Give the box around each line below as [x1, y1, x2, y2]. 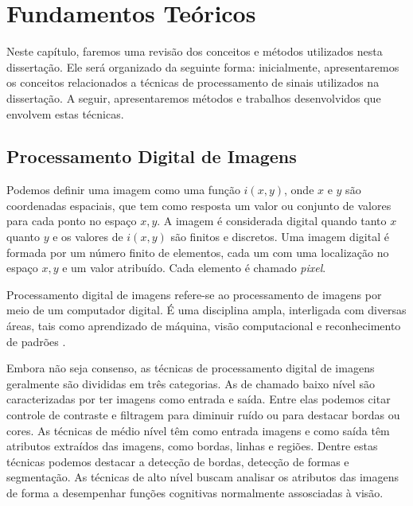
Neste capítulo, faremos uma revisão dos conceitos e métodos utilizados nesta [6, 43, 383, 60]
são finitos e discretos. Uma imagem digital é [170, 228, 389, 245]
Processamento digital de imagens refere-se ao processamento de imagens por [6, 286, 382, 302]
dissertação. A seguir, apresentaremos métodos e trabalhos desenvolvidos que [6, 89, 381, 106]
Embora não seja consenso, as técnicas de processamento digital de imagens [6, 360, 375, 376]
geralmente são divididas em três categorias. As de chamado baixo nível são [6, 375, 375, 391]
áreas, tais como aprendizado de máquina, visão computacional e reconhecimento [6, 317, 401, 334]
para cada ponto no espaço [6, 212, 137, 229]
